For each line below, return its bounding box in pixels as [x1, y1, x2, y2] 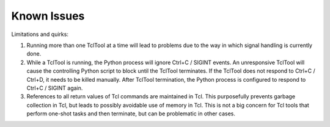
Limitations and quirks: [11, 31, 68, 38]
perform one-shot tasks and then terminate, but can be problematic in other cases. [26, 110, 235, 117]
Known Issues [11, 9, 85, 23]
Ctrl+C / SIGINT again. [26, 84, 83, 92]
